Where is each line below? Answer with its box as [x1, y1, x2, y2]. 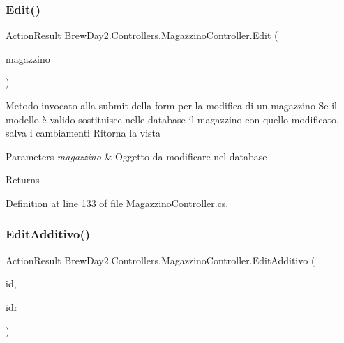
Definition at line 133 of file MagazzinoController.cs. [6, 195, 229, 210]
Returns [6, 172, 40, 187]
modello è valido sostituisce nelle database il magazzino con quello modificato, [6, 112, 339, 126]
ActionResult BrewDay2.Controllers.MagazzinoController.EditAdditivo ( [6, 252, 315, 267]
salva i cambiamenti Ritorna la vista [6, 125, 161, 140]
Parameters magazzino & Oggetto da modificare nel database [6, 148, 267, 163]
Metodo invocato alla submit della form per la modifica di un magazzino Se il [6, 98, 338, 112]
